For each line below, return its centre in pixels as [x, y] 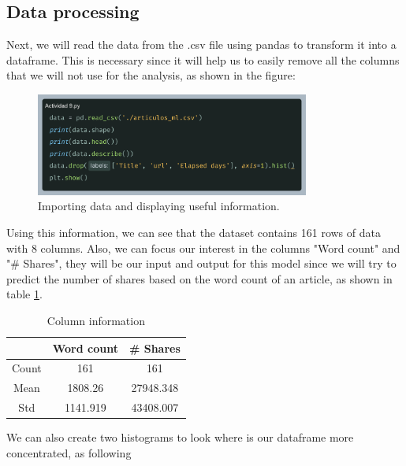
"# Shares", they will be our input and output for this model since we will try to [201, 263]
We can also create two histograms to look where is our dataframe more [180, 437]
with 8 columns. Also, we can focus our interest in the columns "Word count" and [203, 248]
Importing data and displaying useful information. [159, 206]
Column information [96, 321]
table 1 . [24, 294]
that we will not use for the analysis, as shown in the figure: [151, 75]
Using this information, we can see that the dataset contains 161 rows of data [194, 233]
